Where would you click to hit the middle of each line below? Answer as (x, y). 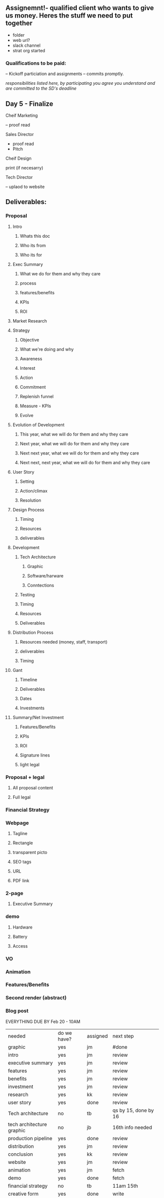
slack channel (27, 45)
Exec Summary (28, 264)
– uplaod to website (25, 187)
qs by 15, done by (133, 1110)
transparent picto (30, 853)
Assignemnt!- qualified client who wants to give (80, 8)
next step (123, 1036)
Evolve (27, 415)
